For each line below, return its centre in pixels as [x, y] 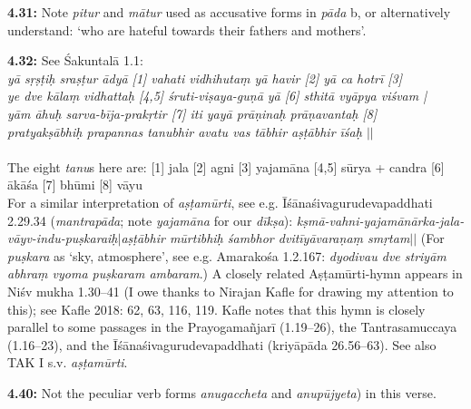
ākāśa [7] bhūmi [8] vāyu [75, 185]
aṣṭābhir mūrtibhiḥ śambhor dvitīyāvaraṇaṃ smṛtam [265, 238]
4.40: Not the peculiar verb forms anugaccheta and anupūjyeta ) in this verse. [222, 392]
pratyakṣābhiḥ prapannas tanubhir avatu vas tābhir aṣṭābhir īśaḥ [185, 131]
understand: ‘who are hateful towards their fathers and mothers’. [187, 29]
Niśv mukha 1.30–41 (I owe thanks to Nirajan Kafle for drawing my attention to [231, 291]
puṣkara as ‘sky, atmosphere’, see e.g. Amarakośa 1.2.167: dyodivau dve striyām [227, 255]
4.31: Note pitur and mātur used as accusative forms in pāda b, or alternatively [229, 12]
